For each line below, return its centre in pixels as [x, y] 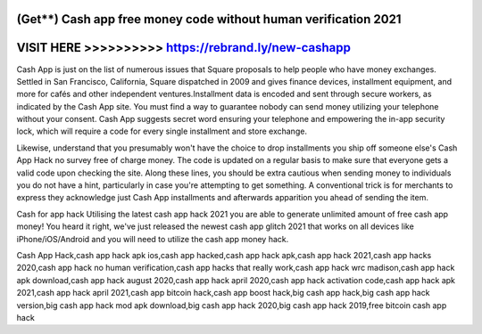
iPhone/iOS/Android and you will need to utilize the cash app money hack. [153, 239]
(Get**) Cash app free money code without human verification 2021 [209, 19]
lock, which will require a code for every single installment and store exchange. [162, 131]
